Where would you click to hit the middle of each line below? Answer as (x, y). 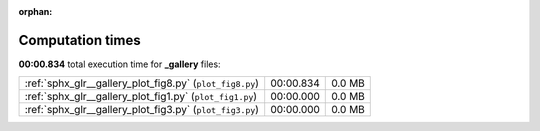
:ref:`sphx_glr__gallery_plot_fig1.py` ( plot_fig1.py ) (141, 97)
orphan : (35, 11)
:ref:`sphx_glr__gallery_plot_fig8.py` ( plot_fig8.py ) (142, 83)
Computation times (79, 40)
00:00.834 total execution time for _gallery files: (119, 64)
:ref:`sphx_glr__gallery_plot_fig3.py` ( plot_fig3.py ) (142, 110)
